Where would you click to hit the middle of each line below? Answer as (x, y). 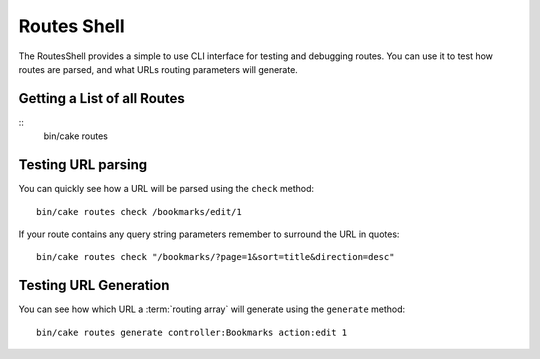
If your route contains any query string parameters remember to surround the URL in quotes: (209, 234)
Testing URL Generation (94, 285)
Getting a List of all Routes (101, 98)
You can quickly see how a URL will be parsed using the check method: (166, 189)
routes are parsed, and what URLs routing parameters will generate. (158, 69)
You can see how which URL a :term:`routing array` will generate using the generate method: (212, 309)
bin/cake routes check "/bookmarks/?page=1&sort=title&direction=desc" (215, 257)
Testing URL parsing (83, 165)
